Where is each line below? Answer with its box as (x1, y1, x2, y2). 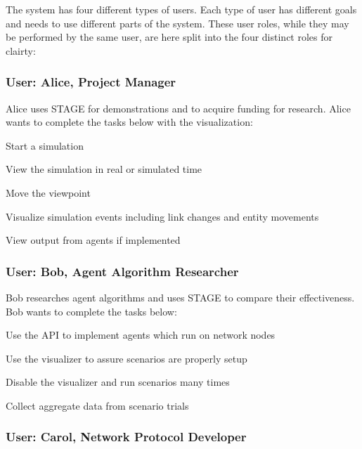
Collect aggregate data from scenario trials (6, 398, 189, 412)
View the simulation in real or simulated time (6, 162, 202, 176)
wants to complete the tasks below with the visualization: (6, 115, 253, 129)
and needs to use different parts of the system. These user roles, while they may (6, 15, 349, 30)
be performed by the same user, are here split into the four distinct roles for (6, 30, 333, 44)
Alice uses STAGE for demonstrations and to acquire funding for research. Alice (6, 100, 351, 115)
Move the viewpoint (6, 185, 91, 200)
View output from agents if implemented (6, 233, 181, 247)
